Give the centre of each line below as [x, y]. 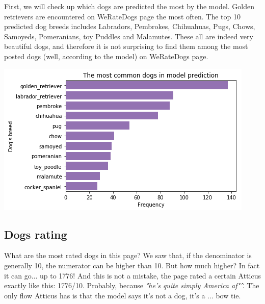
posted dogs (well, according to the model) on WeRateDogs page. [106, 56]
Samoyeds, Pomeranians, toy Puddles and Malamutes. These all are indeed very [129, 36]
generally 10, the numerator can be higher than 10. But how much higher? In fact [132, 265]
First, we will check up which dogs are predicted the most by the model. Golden [129, 6]
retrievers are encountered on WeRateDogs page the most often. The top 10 [122, 16]
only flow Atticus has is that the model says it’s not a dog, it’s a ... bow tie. [123, 295]
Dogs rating [36, 234]
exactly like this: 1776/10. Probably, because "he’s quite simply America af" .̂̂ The [132, 285]
